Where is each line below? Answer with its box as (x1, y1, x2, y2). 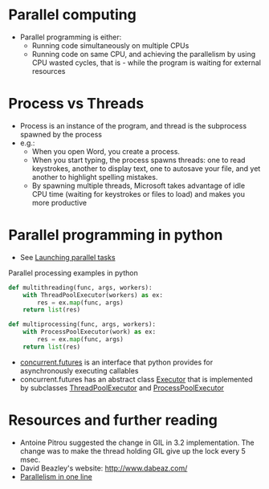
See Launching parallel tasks (19, 252, 116, 262)
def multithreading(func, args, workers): (8, 283, 153, 291)
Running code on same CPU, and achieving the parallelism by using (31, 49, 256, 59)
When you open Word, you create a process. (31, 146, 181, 156)
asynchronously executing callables (19, 365, 139, 375)
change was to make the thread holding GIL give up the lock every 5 (19, 446, 247, 455)
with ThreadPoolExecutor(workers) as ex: (22, 291, 163, 299)
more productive (31, 198, 87, 207)
